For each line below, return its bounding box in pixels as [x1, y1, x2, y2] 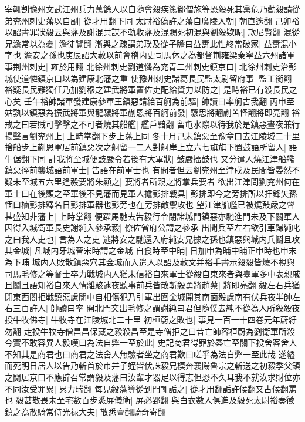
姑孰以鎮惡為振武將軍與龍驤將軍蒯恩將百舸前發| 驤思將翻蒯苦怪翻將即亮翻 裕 [5, 106, 300, 119]
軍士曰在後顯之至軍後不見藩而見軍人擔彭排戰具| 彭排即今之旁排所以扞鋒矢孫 [5, 187, 297, 199]
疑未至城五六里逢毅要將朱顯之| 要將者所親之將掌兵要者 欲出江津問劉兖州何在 [5, 175, 300, 187]
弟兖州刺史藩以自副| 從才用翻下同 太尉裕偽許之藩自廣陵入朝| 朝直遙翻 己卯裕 [5, 14, 300, 26]
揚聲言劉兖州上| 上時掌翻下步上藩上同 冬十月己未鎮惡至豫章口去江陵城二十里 [5, 129, 300, 141]
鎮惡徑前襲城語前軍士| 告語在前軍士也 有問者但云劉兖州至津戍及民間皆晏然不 [5, 164, 300, 176]
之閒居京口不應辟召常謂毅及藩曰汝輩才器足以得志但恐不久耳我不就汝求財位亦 [5, 371, 300, 383]
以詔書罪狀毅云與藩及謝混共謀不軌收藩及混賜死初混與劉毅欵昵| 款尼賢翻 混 [5, 26, 292, 38]
